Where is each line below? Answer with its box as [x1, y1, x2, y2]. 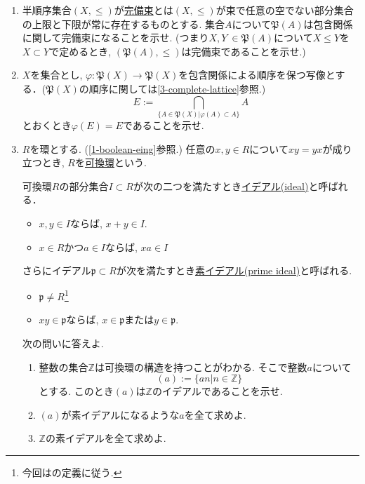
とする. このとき [39, 384, 114, 398]
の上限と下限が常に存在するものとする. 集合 [22, 16, 225, 31]
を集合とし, [30, 67, 83, 82]
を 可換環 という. [75, 155, 147, 170]
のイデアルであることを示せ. [152, 384, 283, 398]
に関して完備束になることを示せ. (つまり [22, 30, 209, 45]
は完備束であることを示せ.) [181, 43, 306, 58]
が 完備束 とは [114, 3, 173, 17]
